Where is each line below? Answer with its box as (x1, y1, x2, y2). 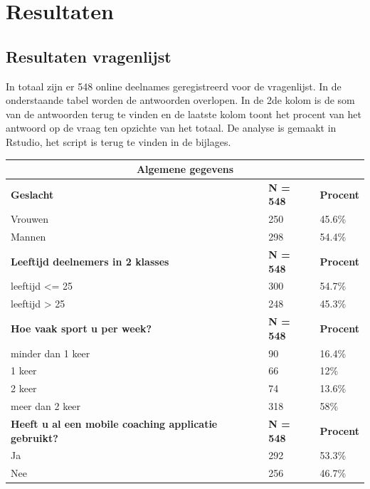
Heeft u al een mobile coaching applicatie (11, 416, 218, 431)
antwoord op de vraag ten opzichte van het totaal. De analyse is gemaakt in (6, 120, 337, 135)
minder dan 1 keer (11, 345, 90, 360)
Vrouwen (11, 211, 48, 226)
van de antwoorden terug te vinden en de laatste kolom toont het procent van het (6, 106, 361, 121)
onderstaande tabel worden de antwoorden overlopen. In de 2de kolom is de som (6, 93, 355, 107)
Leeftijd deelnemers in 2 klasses (11, 253, 169, 268)
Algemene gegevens (136, 162, 234, 177)
